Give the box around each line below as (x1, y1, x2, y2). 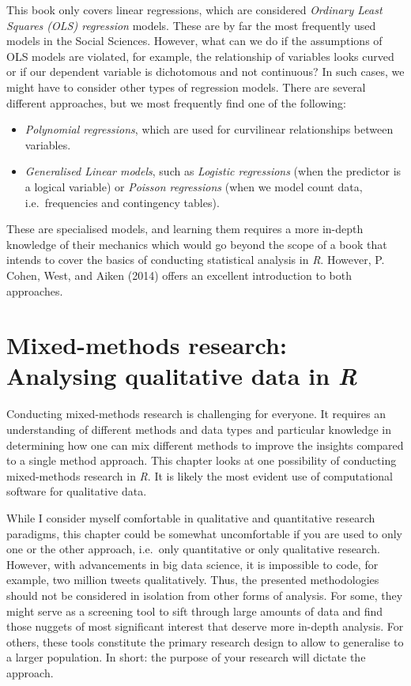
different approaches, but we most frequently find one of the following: (6, 94, 347, 111)
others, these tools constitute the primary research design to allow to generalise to (6, 633, 404, 650)
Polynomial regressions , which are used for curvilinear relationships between (25, 121, 394, 138)
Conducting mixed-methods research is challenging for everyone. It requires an (6, 405, 386, 422)
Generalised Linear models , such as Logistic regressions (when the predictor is (25, 163, 402, 179)
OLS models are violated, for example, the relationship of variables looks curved (6, 47, 394, 64)
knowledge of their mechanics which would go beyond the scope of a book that (6, 236, 387, 252)
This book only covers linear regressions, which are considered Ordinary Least (6, 2, 383, 17)
